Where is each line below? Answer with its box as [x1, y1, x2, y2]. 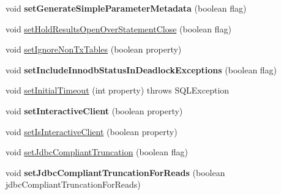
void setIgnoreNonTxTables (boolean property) [6, 43, 182, 56]
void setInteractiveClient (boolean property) [6, 104, 183, 117]
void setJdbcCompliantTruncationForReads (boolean [6, 166, 225, 178]
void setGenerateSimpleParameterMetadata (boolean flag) [6, 2, 247, 14]
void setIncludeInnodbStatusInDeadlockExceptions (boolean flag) [6, 63, 277, 76]
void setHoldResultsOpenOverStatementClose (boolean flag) [6, 22, 231, 35]
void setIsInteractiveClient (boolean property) [6, 125, 178, 138]
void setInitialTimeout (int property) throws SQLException [6, 84, 230, 97]
